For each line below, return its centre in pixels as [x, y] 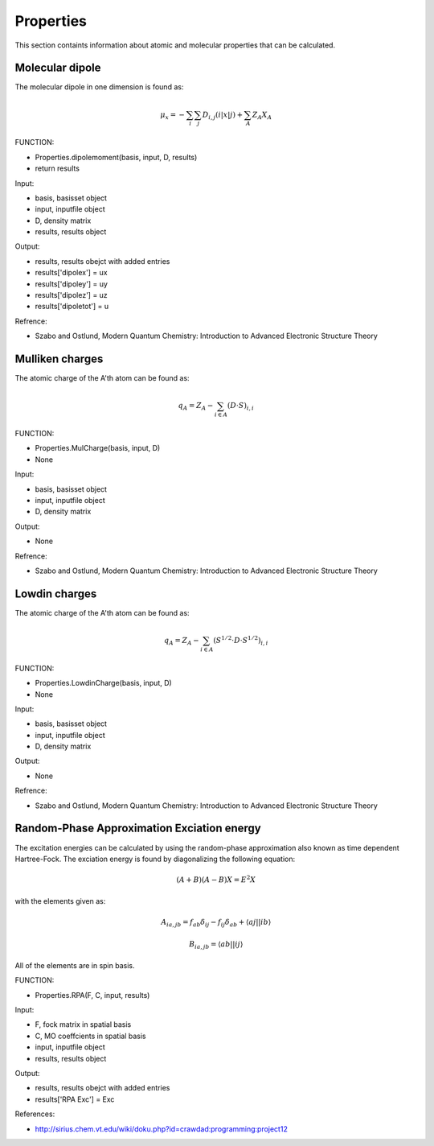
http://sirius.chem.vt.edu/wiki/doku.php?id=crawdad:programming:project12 [162, 1129]
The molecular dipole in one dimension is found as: [99, 87]
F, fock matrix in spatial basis [83, 1024]
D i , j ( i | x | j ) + [223, 115]
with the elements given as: [60, 901]
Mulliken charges [59, 359]
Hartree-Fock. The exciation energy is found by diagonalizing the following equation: [155, 859]
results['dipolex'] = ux [71, 273]
